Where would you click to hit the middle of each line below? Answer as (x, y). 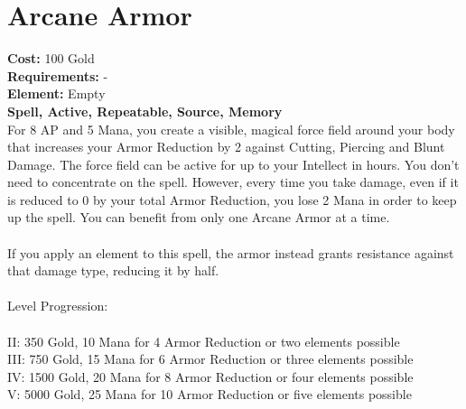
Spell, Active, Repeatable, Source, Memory (145, 111)
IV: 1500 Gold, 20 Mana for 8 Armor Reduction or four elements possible (210, 376)
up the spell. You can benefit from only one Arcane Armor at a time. (199, 217)
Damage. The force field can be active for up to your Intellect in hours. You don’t (233, 164)
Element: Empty (56, 93)
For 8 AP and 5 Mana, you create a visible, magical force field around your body (231, 129)
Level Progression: (58, 306)
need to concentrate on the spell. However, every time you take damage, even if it (233, 182)
